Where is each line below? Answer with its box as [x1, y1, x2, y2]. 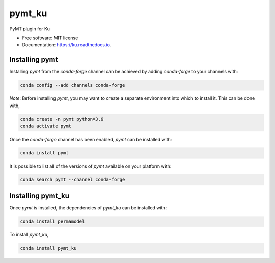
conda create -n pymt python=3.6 [20, 116, 104, 122]
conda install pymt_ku [20, 245, 77, 251]
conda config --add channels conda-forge [20, 82, 125, 88]
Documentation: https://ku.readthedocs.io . [22, 42, 112, 48]
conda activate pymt [20, 123, 71, 129]
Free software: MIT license [22, 35, 78, 41]
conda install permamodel [20, 219, 85, 224]
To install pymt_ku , [9, 232, 49, 238]
